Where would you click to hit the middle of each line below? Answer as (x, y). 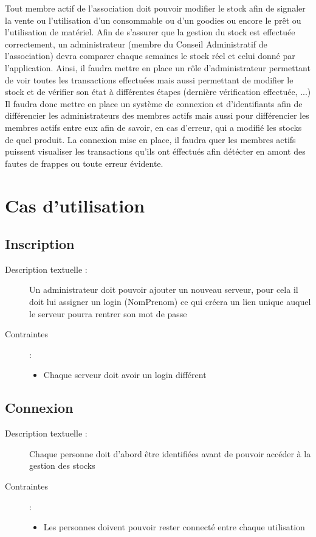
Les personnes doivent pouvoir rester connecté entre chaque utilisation (174, 527)
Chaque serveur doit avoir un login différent (125, 375)
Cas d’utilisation (75, 205)
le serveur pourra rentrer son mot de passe (108, 313)
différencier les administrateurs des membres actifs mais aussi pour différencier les (157, 115)
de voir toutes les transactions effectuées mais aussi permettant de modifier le (149, 79)
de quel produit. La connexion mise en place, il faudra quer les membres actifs (150, 139)
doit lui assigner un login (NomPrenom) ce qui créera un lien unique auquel (170, 302)
